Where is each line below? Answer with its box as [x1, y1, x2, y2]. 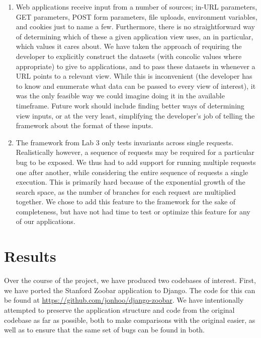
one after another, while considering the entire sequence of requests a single [16, 166, 248, 177]
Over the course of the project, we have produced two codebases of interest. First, [4, 275, 256, 286]
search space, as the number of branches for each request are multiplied [16, 186, 236, 197]
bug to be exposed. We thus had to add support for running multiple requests [16, 156, 256, 167]
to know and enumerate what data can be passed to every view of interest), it [16, 80, 256, 91]
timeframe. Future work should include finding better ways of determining [16, 100, 244, 110]
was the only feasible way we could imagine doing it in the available [16, 90, 225, 101]
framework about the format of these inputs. [16, 120, 153, 131]
